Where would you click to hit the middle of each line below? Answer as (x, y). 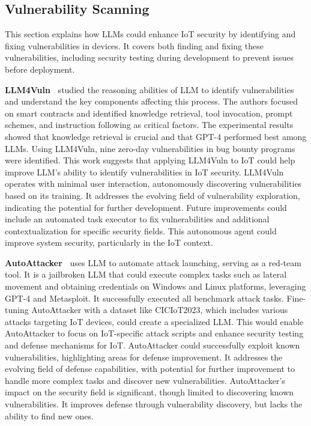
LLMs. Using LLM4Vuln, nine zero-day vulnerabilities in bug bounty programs (150, 148)
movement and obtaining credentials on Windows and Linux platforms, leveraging (155, 286)
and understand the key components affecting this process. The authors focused (151, 101)
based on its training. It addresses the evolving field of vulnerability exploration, (152, 195)
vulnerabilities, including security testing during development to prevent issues (149, 57)
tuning (17, 310)
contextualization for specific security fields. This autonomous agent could (141, 230)
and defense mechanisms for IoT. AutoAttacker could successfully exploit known (152, 345)
